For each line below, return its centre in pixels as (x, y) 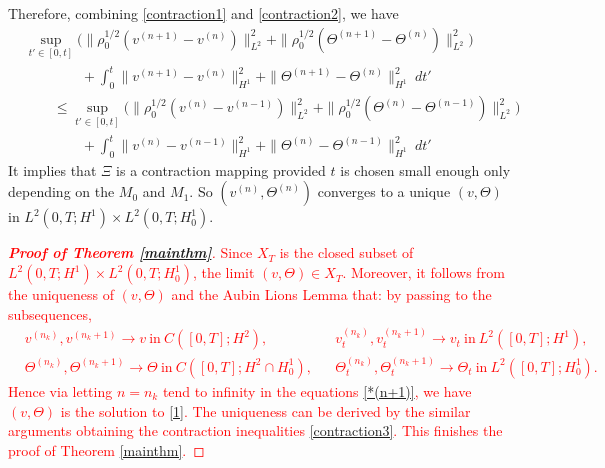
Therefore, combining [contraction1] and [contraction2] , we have (203, 13)
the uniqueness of (61, 294)
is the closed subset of (346, 252)
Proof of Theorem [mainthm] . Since (130, 252)
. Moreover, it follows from (423, 272)
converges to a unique (384, 191)
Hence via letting (60, 390)
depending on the (61, 191)
